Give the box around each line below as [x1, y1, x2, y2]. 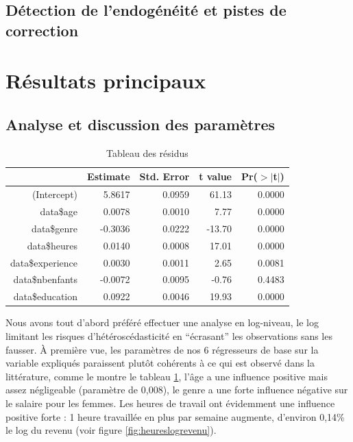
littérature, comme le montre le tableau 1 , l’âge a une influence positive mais [5, 369, 328, 383]
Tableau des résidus [106, 145, 188, 160]
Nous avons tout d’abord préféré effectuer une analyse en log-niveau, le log [5, 315, 319, 330]
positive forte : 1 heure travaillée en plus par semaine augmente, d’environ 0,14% [5, 409, 345, 423]
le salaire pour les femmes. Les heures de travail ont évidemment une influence [5, 395, 335, 410]
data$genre [32, 221, 78, 235]
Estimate [87, 169, 130, 184]
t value [199, 169, 232, 184]
